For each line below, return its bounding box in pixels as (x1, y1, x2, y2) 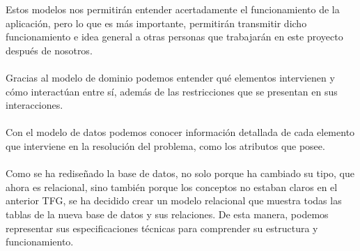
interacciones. (6, 98, 63, 112)
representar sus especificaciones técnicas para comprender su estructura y (6, 220, 318, 235)
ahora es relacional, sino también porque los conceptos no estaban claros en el (6, 179, 338, 194)
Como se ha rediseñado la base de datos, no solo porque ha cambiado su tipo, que (6, 166, 355, 181)
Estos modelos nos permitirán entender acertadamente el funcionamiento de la (6, 2, 340, 16)
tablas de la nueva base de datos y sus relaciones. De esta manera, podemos (6, 206, 329, 221)
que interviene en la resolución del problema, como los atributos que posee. (6, 138, 325, 153)
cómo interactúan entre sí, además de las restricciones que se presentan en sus (6, 84, 338, 98)
